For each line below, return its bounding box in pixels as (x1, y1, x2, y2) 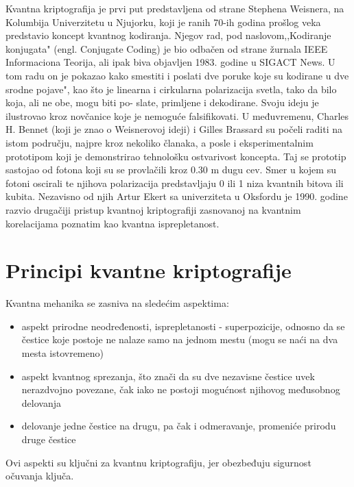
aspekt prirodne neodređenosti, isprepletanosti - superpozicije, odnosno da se (21, 319, 345, 333)
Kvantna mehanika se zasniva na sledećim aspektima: (5, 296, 229, 310)
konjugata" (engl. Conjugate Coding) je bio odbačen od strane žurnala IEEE (5, 41, 328, 55)
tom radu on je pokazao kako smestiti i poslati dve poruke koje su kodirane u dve (5, 68, 349, 82)
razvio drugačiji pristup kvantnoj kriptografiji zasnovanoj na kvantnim (5, 202, 301, 216)
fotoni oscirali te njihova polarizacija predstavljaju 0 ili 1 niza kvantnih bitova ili (5, 175, 344, 190)
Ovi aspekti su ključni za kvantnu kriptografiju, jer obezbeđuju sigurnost (5, 455, 311, 469)
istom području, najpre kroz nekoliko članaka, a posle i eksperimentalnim (5, 135, 314, 149)
